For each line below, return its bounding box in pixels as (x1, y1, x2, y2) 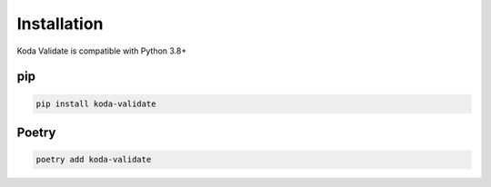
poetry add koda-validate (35, 154, 152, 165)
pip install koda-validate (35, 98, 156, 109)
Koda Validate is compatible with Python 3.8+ (16, 45, 187, 56)
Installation (16, 14, 104, 34)
